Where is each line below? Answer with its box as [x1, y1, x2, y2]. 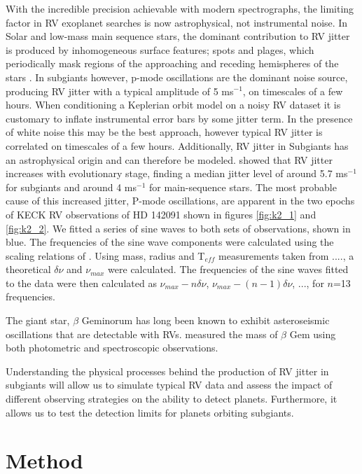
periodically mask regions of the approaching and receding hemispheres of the [6, 56, 339, 71]
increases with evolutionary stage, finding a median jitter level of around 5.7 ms [6, 166, 348, 181]
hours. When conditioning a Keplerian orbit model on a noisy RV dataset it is [6, 97, 341, 112]
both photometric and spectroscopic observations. [6, 340, 218, 355]
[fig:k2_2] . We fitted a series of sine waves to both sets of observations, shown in [6, 221, 351, 235]
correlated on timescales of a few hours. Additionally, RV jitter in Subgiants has [6, 138, 349, 153]
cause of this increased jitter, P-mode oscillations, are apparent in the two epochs [6, 193, 355, 208]
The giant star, [6, 313, 70, 328]
